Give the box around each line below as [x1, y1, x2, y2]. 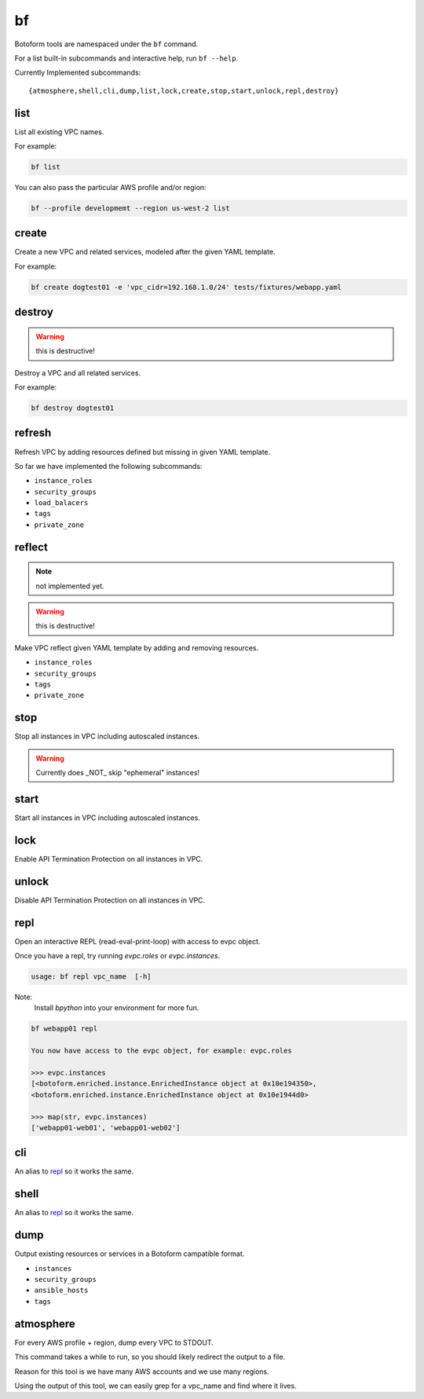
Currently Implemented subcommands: [14, 68, 141, 78]
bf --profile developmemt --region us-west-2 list [31, 203, 231, 212]
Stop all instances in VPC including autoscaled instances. [14, 731, 200, 742]
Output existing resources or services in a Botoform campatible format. [14, 1249, 245, 1258]
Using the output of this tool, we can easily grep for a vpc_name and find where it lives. [14, 1381, 298, 1390]
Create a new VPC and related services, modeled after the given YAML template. [14, 247, 276, 257]
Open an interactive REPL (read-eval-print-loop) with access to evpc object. [14, 936, 261, 946]
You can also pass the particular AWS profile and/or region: [14, 182, 207, 192]
